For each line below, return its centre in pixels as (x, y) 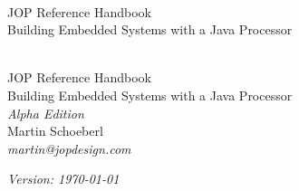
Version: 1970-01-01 (63, 179)
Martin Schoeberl (55, 131)
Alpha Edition (46, 113)
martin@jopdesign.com (69, 148)
